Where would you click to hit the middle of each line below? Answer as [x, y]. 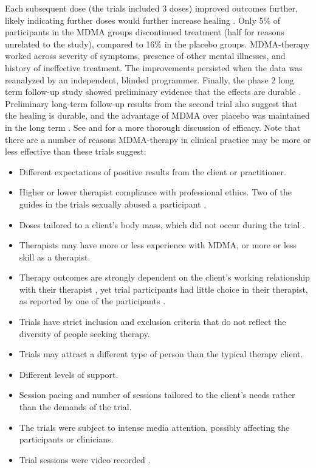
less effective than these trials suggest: [76, 151]
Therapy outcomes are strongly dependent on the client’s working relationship [164, 277]
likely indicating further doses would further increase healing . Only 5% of [143, 20]
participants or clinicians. [66, 439]
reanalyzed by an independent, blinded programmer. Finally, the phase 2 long [149, 79]
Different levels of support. [69, 374]
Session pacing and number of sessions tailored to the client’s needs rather [157, 395]
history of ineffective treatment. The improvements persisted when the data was [154, 67]
